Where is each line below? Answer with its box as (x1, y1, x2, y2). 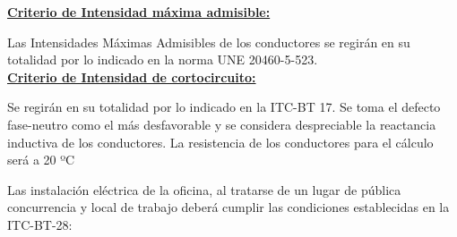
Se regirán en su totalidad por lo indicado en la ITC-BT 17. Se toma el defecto (7, 97, 441, 116)
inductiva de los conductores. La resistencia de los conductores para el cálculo (7, 132, 434, 151)
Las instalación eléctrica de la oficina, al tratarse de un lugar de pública (7, 180, 401, 199)
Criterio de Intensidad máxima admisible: (7, 3, 271, 21)
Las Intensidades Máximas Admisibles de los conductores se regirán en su (7, 32, 410, 51)
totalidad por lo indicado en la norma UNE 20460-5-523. (7, 50, 318, 69)
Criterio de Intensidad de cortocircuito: (7, 67, 256, 86)
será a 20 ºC (7, 150, 75, 169)
